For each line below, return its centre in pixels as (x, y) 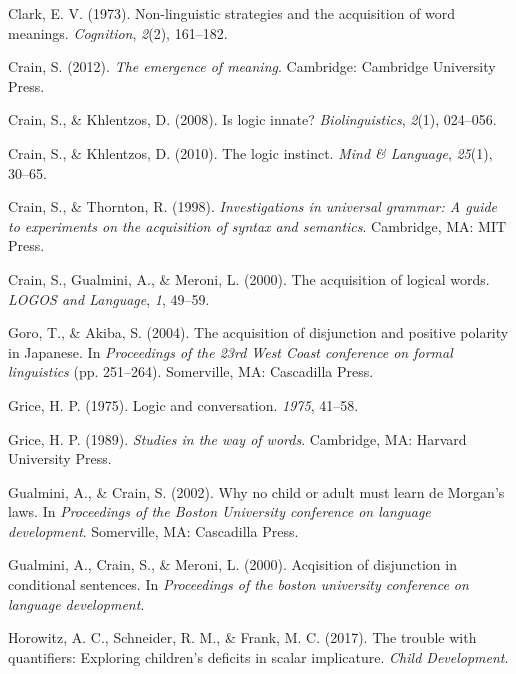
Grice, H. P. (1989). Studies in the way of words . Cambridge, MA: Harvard (237, 438)
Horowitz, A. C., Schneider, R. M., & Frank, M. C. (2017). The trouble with (242, 637)
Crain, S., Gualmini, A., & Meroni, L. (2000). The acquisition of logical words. (249, 278)
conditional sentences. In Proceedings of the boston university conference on (238, 584)
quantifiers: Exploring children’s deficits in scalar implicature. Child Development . (258, 656)
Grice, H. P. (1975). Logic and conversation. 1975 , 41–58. (183, 404)
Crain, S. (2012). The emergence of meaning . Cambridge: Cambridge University (252, 66)
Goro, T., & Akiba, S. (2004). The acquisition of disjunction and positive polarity (258, 332)
